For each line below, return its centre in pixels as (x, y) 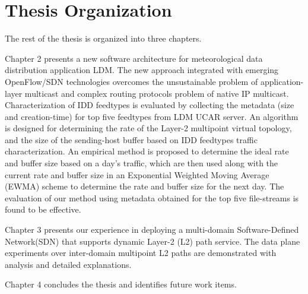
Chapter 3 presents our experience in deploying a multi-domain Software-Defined (152, 230)
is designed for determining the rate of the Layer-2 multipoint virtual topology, (148, 128)
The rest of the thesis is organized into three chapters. (103, 38)
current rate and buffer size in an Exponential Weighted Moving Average (137, 174)
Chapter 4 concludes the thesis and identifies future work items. (121, 284)
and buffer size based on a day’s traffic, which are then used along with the (142, 163)
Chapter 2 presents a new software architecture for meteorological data (134, 58)
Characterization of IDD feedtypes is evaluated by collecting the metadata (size (150, 105)
